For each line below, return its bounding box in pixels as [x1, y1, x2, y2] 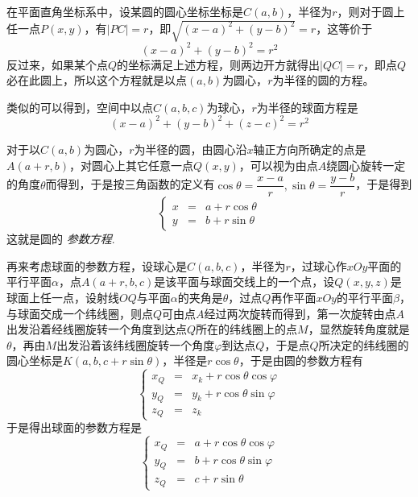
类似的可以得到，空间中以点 [6, 98, 153, 115]
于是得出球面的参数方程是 [6, 419, 142, 436]
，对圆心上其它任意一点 [69, 156, 194, 173]
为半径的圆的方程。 [272, 72, 375, 89]
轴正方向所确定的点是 [253, 140, 366, 157]
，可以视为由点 [238, 156, 318, 173]
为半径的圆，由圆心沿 [134, 140, 247, 157]
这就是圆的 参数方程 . [6, 230, 115, 247]
